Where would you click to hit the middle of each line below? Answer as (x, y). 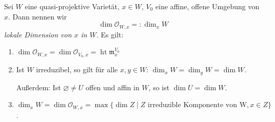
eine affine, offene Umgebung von (208, 6)
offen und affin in (113, 87)
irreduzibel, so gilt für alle (77, 69)
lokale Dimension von (38, 34)
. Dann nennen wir (38, 16)
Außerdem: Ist (38, 87)
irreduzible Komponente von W (198, 105)
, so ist (159, 87)
